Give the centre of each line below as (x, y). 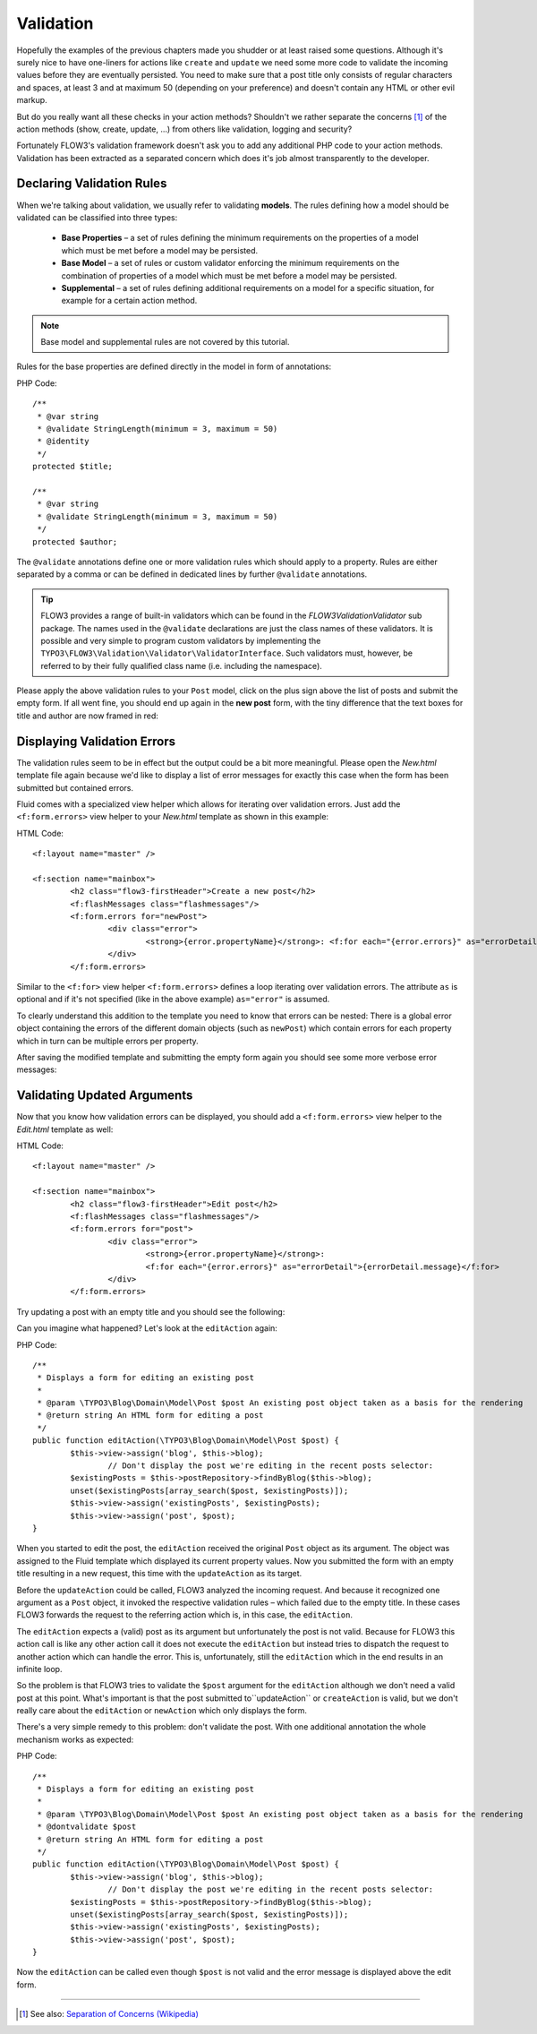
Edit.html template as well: (65, 1129)
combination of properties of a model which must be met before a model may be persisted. (229, 275)
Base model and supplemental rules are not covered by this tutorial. (165, 342)
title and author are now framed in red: (87, 716)
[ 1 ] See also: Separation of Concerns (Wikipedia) (109, 2014)
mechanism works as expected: (75, 1739)
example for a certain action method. (129, 301)
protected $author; (75, 541)
